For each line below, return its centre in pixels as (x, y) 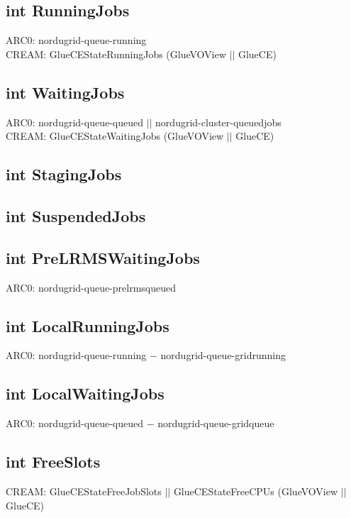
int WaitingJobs (65, 92)
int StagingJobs (64, 174)
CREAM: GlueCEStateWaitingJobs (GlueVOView (115, 136)
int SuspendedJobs (76, 215)
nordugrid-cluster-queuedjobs (218, 122)
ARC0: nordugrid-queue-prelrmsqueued (91, 287)
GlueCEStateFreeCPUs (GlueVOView (256, 491)
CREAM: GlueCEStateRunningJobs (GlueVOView (116, 54)
